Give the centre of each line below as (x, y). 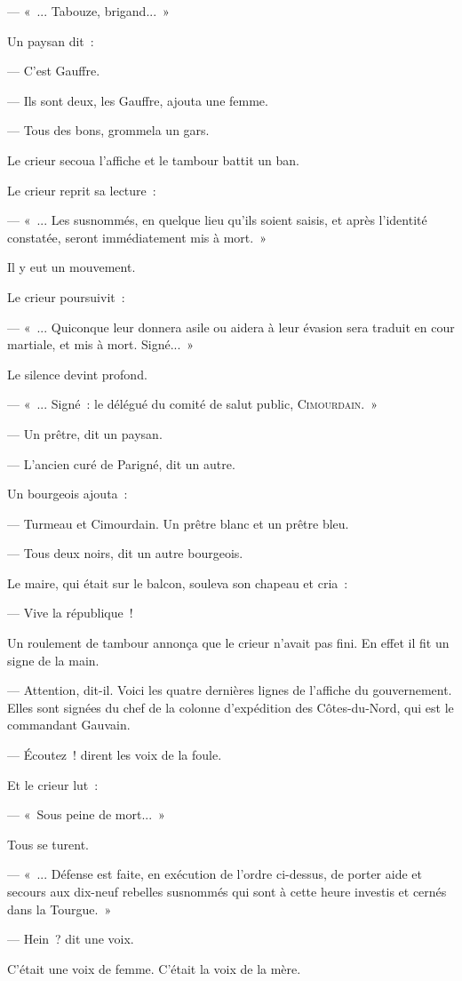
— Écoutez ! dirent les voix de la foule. (115, 755)
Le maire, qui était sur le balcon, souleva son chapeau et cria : (178, 582)
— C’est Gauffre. (54, 71)
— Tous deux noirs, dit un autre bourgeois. (125, 553)
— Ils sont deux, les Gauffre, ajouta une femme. (138, 100)
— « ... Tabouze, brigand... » (88, 11)
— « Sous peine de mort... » (86, 814)
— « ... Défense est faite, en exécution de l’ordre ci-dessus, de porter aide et (215, 874)
